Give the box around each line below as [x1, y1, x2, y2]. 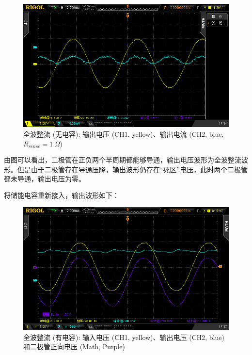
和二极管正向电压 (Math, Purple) [23, 341, 125, 352]
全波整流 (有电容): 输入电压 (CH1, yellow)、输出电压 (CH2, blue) [23, 332, 224, 342]
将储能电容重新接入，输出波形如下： [4, 190, 119, 200]
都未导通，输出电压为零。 [4, 174, 85, 184]
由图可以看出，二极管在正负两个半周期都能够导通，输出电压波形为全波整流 [4, 155, 241, 165]
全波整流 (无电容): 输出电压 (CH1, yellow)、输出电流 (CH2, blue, [23, 129, 224, 139]
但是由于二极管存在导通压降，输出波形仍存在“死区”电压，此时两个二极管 [17, 164, 248, 174]
